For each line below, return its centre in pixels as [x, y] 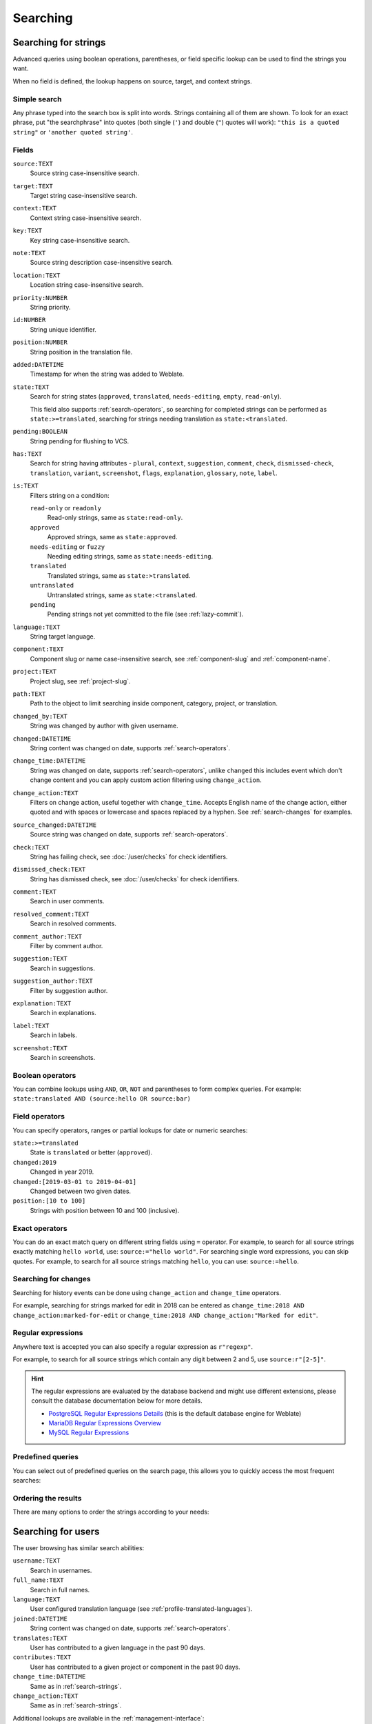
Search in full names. [60, 1590]
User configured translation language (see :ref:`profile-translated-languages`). [141, 1609]
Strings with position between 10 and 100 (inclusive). [105, 1210]
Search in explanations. [63, 1013]
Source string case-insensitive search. [85, 173]
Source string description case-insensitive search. [102, 263]
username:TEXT [37, 1561]
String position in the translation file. [81, 352]
